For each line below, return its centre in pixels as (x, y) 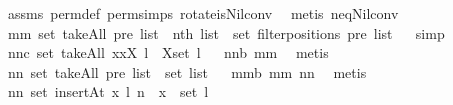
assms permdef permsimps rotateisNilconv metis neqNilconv (203, 13)
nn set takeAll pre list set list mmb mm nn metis (187, 71)
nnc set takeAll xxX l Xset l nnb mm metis (168, 52)
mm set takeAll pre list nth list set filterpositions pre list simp (226, 32)
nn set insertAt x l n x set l (108, 91)
